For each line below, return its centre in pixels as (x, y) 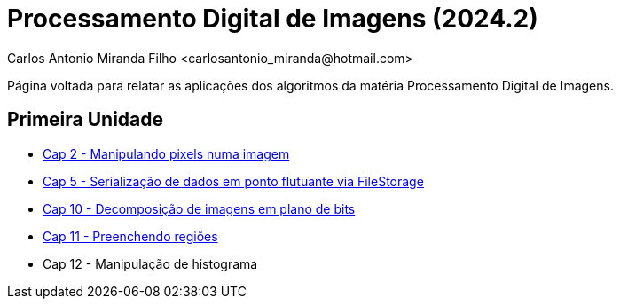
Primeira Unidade (86, 120)
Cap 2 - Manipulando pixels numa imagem (166, 153)
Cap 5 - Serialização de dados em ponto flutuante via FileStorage (233, 181)
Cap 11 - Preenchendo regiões (130, 236)
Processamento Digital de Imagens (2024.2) (273, 19)
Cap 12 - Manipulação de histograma (150, 263)
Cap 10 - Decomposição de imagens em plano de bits (199, 208)
